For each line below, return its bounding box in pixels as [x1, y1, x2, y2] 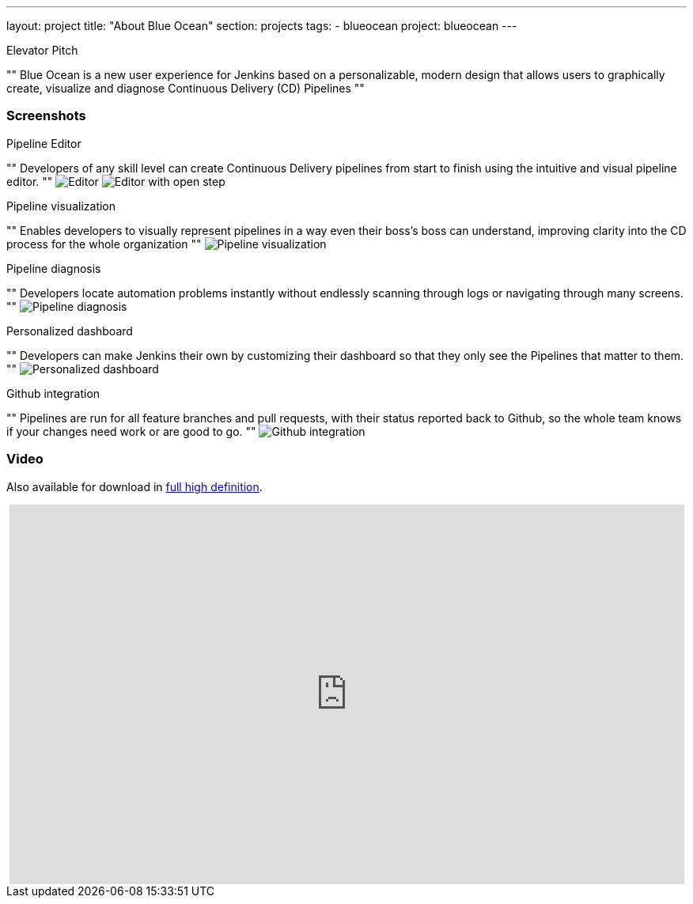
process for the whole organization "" [6, 236, 202, 251]
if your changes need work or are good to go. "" [6, 424, 256, 438]
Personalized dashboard [6, 323, 133, 338]
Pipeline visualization [6, 199, 116, 213]
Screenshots [6, 108, 86, 124]
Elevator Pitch [6, 43, 78, 57]
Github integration [6, 386, 100, 400]
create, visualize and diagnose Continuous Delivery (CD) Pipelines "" [6, 81, 365, 95]
